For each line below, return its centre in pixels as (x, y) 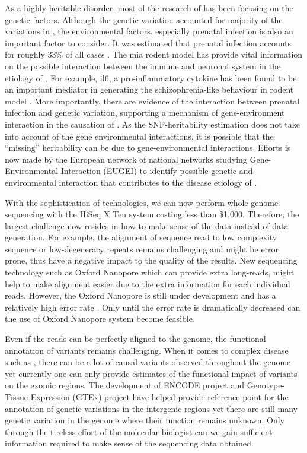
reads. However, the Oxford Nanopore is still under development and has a (140, 295)
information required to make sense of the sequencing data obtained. (129, 443)
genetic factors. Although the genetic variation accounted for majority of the (144, 19)
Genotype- (266, 385)
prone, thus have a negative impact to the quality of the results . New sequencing (151, 260)
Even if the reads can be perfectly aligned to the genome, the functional (135, 339)
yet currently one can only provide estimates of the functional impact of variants (151, 373)
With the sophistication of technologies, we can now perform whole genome (142, 202)
